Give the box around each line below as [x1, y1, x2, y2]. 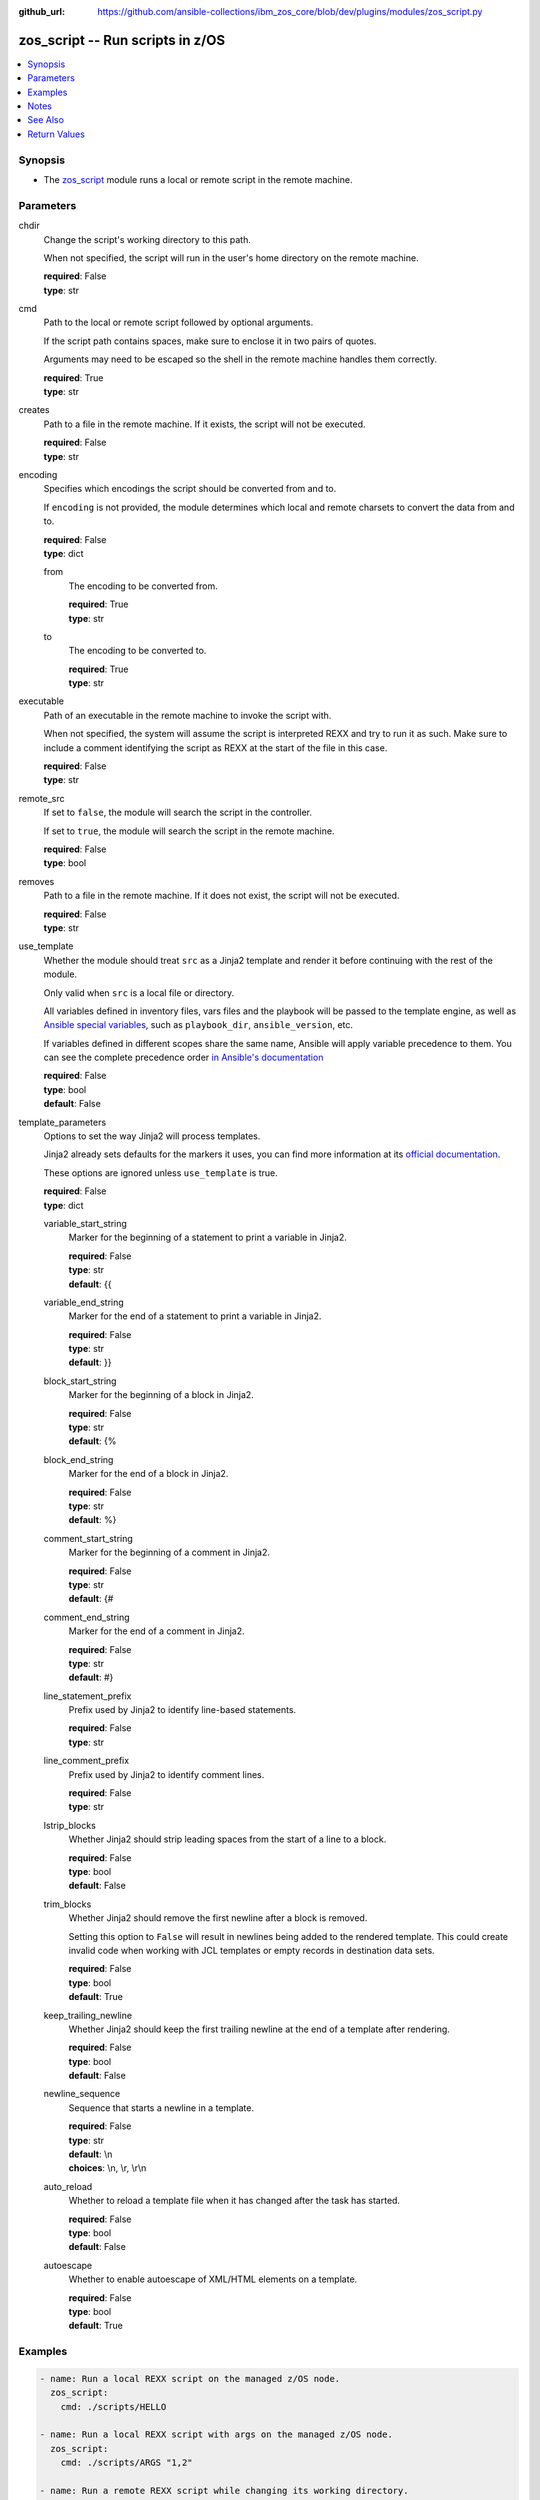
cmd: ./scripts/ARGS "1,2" [60, 2457, 194, 2469]
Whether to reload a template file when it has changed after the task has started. [68, 2195, 400, 2207]
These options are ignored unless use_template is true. [43, 1166, 279, 1179]
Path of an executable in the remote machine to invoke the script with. [43, 709, 332, 721]
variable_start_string [43, 1217, 127, 1229]
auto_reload [43, 2180, 93, 2192]
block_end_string [43, 1453, 114, 1465]
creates [18, 404, 50, 416]
